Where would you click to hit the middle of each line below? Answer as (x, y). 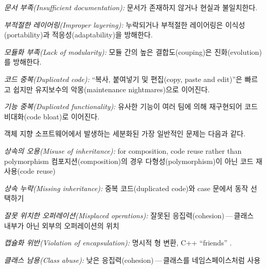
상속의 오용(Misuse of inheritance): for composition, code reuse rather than (123, 150)
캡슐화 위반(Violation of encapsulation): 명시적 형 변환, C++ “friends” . (118, 243)
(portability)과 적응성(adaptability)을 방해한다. (78, 35)
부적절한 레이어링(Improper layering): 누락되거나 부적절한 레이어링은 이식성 (125, 24)
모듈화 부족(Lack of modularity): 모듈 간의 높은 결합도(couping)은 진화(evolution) (133, 51)
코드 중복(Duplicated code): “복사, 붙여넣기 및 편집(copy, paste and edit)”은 (123, 79)
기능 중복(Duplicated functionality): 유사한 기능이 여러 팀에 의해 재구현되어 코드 (131, 106)
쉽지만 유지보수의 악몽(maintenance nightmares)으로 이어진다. (111, 89)
